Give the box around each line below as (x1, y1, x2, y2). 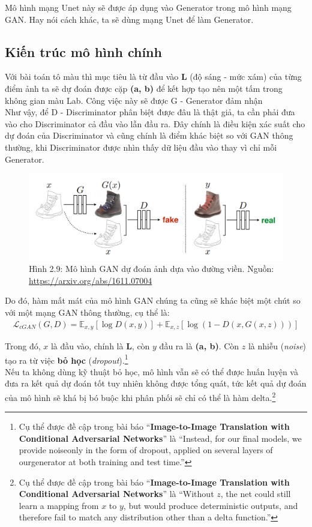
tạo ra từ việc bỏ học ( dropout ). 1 (5, 352, 128, 366)
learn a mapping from (19, 499, 99, 511)
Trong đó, (5, 339, 41, 352)
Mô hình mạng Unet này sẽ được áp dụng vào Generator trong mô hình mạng (5, 1, 292, 13)
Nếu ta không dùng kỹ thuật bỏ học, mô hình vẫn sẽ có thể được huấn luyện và (5, 365, 298, 378)
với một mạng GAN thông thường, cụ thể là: (5, 306, 170, 318)
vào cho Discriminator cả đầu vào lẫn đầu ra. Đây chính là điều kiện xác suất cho (5, 117, 305, 130)
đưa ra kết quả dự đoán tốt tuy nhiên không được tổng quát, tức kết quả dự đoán (5, 377, 307, 390)
